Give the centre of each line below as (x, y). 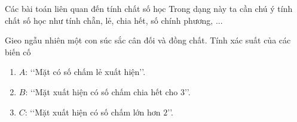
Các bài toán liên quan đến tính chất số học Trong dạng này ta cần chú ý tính (149, 8)
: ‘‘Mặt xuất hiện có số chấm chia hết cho (102, 91)
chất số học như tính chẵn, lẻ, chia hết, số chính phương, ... (114, 20)
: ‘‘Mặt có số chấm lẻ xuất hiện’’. (85, 72)
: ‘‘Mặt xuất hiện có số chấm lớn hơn (93, 112)
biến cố (18, 51)
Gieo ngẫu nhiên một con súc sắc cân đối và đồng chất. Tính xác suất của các (148, 40)
